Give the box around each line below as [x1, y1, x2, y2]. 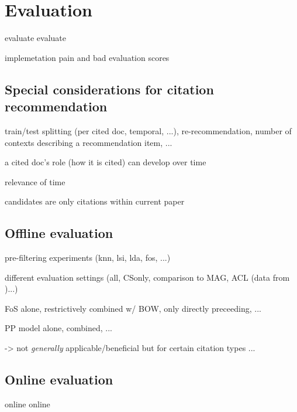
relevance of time [5, 175, 65, 188]
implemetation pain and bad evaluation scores [5, 51, 170, 63]
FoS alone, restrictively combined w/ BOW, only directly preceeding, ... [5, 302, 261, 314]
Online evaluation [5, 370, 113, 389]
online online [5, 397, 50, 410]
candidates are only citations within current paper [5, 195, 185, 207]
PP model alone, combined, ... [5, 322, 112, 334]
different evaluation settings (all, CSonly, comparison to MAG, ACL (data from [5, 271, 290, 283]
